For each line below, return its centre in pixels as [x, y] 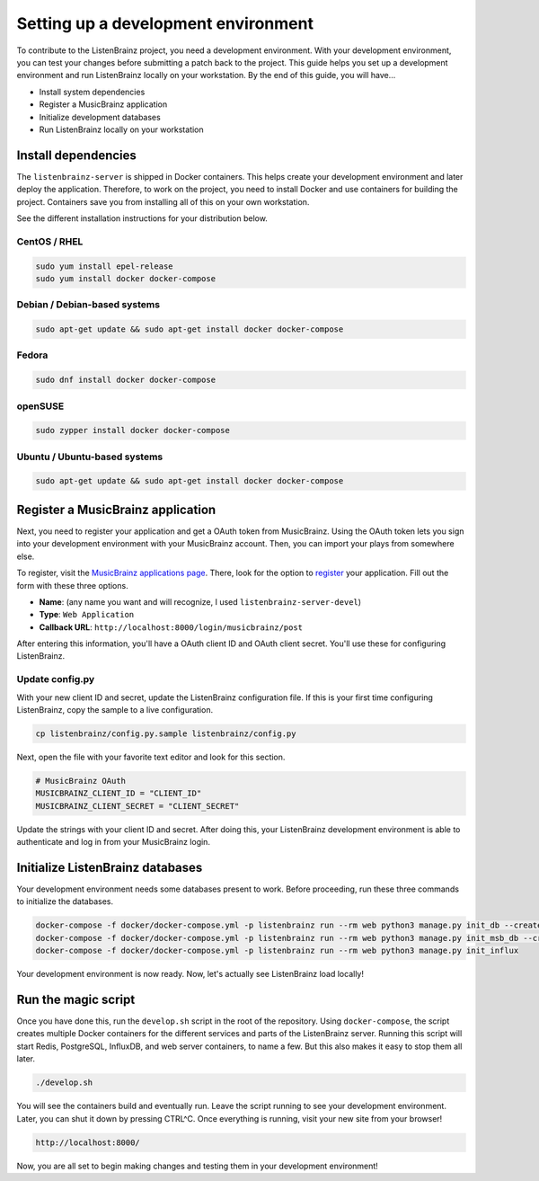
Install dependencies [76, 155]
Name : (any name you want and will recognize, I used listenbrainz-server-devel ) [200, 601]
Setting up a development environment [165, 23]
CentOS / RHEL [50, 241]
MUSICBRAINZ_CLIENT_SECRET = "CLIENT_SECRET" [137, 806]
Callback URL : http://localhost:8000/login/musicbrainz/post [171, 627]
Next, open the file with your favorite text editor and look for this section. [151, 757]
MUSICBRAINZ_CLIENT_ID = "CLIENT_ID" [119, 794]
